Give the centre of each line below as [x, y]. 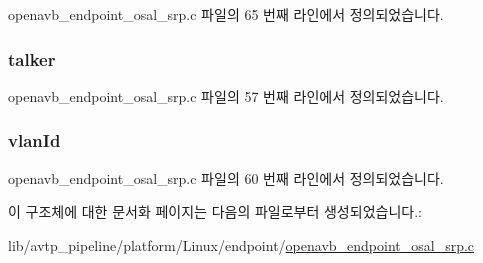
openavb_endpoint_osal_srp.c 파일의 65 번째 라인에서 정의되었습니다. [226, 14]
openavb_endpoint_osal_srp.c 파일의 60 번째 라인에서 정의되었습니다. [226, 177]
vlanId [34, 140]
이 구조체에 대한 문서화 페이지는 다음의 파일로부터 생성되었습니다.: [215, 211]
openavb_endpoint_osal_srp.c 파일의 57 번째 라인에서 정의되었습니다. [226, 95]
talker [32, 58]
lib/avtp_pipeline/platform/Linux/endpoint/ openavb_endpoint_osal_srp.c [241, 244]
